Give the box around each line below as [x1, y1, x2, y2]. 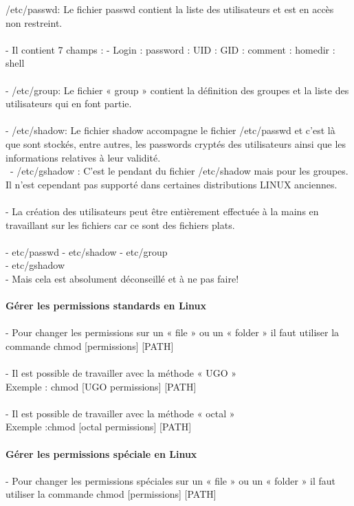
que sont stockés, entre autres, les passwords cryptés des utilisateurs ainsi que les [5, 136, 346, 151]
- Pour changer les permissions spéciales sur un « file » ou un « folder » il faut [5, 473, 336, 487]
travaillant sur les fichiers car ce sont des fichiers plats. [5, 217, 235, 232]
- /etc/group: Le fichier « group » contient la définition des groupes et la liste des [5, 82, 349, 97]
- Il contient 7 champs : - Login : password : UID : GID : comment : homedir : [5, 42, 335, 56]
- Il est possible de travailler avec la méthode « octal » [5, 406, 235, 420]
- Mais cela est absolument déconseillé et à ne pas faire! [5, 271, 239, 285]
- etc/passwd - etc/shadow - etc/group [5, 244, 168, 258]
